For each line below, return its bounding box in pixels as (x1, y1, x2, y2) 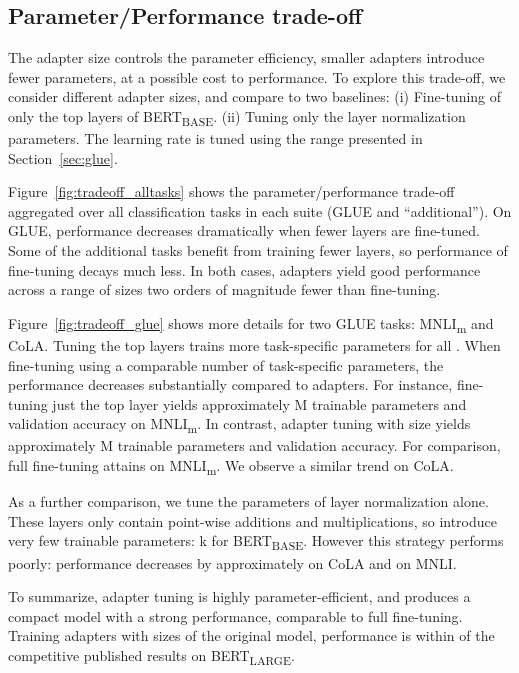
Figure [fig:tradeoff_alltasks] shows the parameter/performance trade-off (8, 181, 455, 202)
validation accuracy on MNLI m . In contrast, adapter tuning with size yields (8, 413, 471, 437)
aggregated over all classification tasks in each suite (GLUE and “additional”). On (8, 200, 512, 221)
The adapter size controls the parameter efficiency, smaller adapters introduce (8, 47, 485, 68)
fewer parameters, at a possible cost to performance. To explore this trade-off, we (8, 66, 506, 87)
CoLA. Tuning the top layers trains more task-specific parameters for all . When (8, 334, 501, 355)
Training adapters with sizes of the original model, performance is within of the (8, 625, 495, 646)
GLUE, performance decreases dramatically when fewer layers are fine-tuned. (8, 220, 480, 241)
